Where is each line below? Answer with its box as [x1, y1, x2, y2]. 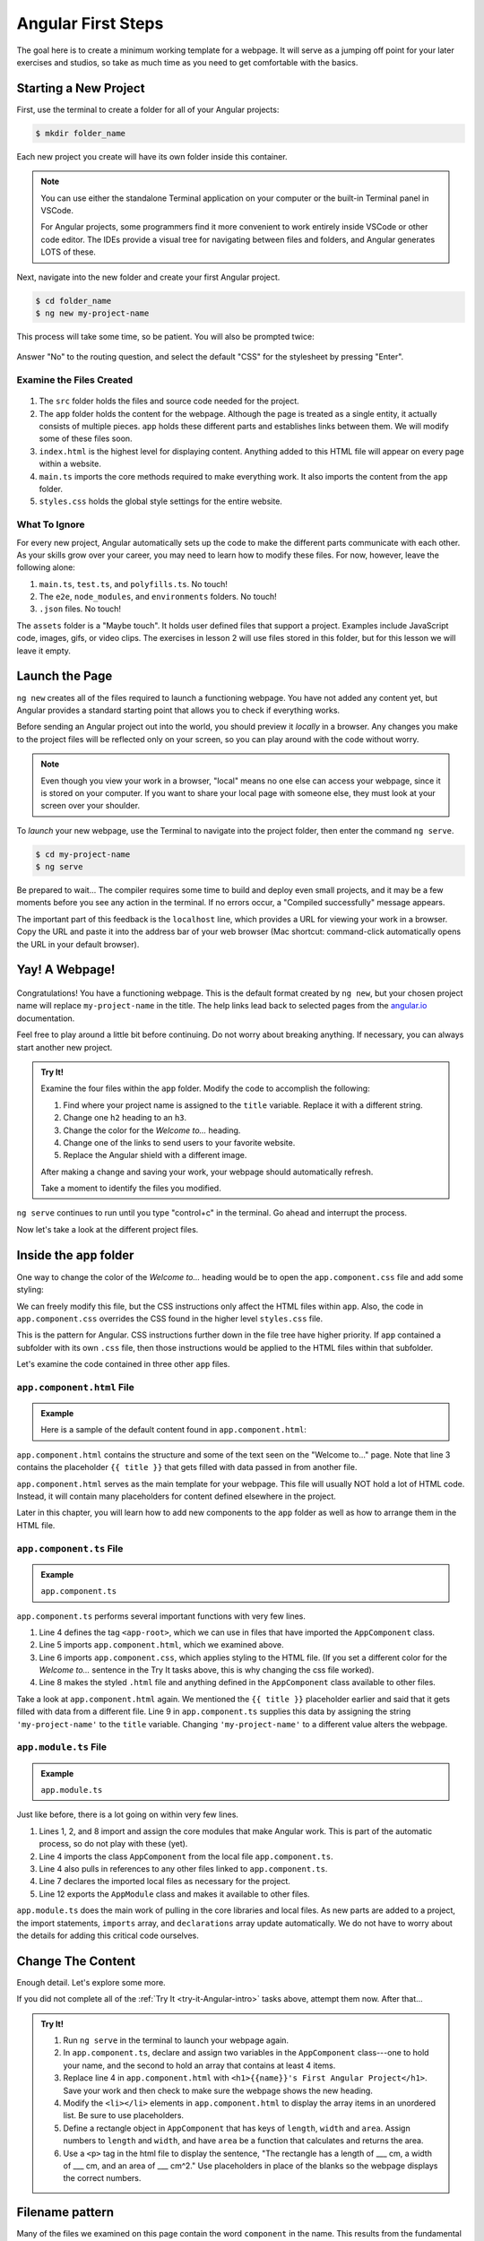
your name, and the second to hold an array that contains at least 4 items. [63, 2060, 336, 2071]
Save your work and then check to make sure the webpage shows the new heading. [63, 2085, 374, 2096]
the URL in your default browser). [16, 939, 140, 949]
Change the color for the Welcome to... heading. [63, 1125, 241, 1136]
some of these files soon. [39, 433, 134, 444]
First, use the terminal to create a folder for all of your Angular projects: [16, 104, 280, 115]
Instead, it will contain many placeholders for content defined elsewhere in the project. [16, 1491, 336, 1501]
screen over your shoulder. [40, 800, 141, 811]
